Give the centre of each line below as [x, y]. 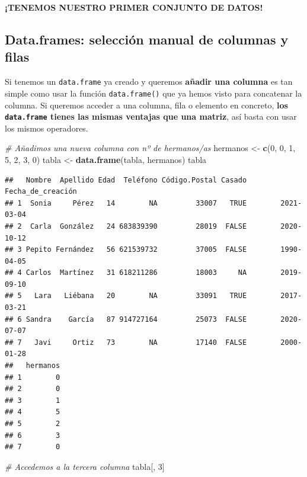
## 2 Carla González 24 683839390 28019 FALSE [126, 226]
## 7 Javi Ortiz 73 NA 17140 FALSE [126, 342]
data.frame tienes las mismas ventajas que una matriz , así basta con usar [151, 116]
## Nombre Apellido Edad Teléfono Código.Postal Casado [126, 180]
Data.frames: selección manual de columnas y [147, 39]
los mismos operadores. [47, 128]
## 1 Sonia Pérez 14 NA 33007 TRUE [126, 203]
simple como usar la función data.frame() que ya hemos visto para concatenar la [153, 93]
